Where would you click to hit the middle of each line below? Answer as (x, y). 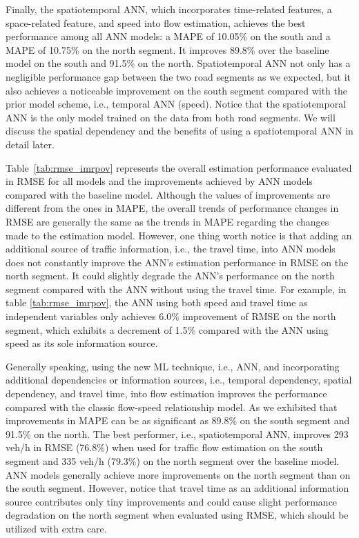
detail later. (30, 144)
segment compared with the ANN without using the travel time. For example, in (176, 289)
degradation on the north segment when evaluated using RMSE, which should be (177, 515)
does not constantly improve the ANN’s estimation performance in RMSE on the (177, 262)
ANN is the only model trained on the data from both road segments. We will (171, 117)
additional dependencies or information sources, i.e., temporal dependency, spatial (179, 380)
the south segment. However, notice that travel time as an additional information (177, 488)
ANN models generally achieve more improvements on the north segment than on (178, 474)
